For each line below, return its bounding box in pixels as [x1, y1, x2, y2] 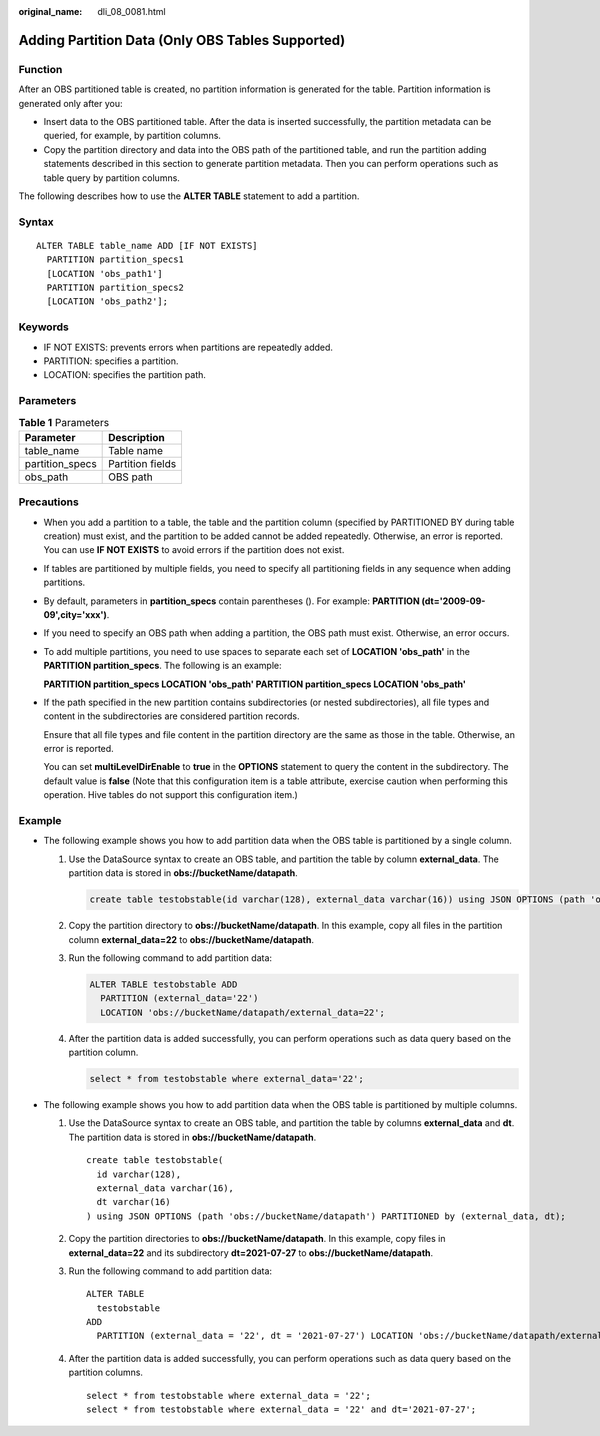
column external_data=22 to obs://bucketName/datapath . [68, 933, 315, 945]
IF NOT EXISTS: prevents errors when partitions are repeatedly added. [43, 341, 334, 353]
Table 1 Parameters [18, 415, 110, 429]
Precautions [18, 495, 79, 509]
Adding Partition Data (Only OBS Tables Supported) [18, 31, 346, 49]
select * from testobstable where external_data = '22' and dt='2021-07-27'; [86, 1404, 477, 1415]
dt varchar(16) [96, 1196, 171, 1208]
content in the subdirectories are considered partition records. [43, 710, 300, 722]
